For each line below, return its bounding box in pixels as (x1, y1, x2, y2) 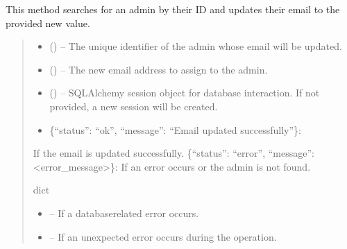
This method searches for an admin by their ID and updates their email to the (6, 2, 340, 16)
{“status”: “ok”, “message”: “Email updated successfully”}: (49, 122, 301, 137)
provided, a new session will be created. (49, 98, 218, 113)
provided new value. (6, 15, 90, 30)
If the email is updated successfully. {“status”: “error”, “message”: (33, 146, 314, 160)
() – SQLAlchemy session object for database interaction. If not (49, 85, 320, 100)
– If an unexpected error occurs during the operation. (49, 229, 277, 243)
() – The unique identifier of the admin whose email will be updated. (49, 39, 342, 53)
